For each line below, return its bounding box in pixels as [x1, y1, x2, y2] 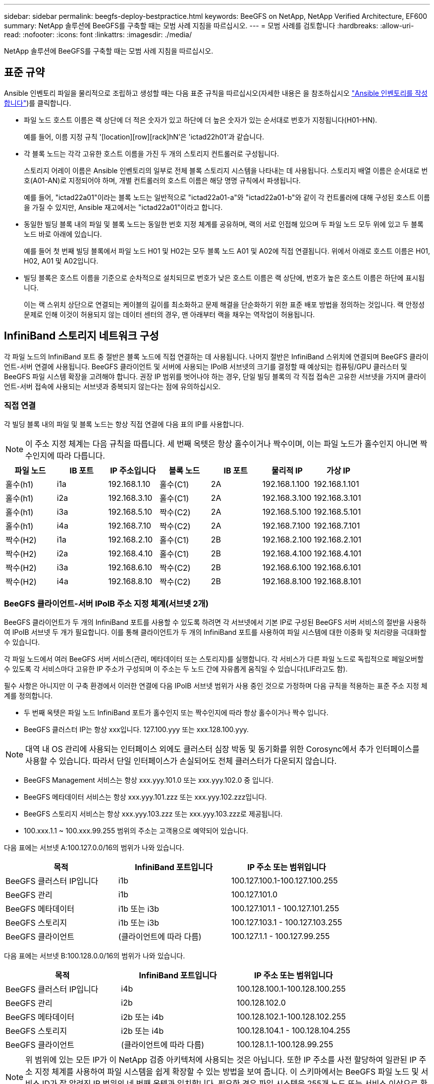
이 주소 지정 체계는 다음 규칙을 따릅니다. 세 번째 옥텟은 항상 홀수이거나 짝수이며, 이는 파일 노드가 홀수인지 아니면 [25, 439, 418, 449]
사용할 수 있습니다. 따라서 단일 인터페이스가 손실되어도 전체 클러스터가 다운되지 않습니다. [25, 756, 337, 766]
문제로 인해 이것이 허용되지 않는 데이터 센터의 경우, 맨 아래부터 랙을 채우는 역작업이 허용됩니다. [24, 310, 315, 319]
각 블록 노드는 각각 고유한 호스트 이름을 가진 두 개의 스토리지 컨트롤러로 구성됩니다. [24, 149, 279, 158]
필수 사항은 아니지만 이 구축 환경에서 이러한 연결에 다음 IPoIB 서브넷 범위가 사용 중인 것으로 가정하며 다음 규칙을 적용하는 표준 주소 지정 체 [4, 681, 428, 690]
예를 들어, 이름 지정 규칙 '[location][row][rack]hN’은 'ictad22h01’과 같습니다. [24, 132, 265, 141]
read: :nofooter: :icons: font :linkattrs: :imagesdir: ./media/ [4, 30, 192, 39]
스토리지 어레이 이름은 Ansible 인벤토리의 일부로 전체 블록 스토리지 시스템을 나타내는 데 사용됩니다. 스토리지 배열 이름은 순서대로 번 [24, 166, 428, 175]
